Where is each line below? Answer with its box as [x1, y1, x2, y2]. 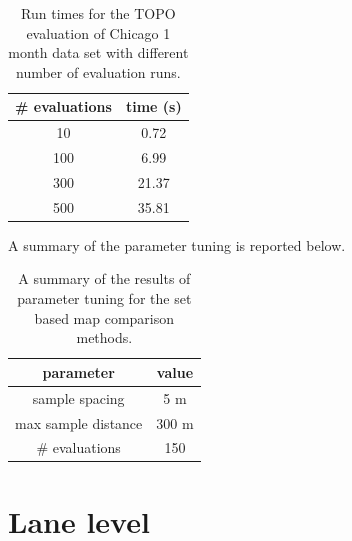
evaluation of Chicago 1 [26, 22, 171, 43]
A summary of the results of [18, 268, 191, 289]
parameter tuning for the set [17, 288, 192, 309]
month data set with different [8, 42, 189, 63]
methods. [76, 327, 133, 348]
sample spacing [32, 387, 125, 408]
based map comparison [34, 307, 175, 328]
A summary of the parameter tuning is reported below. [8, 234, 346, 255]
